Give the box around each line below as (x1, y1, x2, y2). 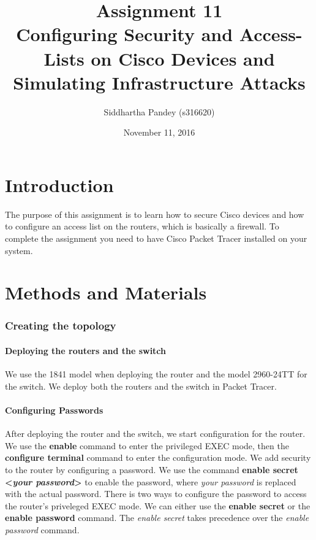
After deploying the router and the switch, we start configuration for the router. (5, 427, 306, 440)
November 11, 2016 (123, 126, 195, 139)
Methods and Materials (5, 280, 207, 305)
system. (5, 244, 33, 256)
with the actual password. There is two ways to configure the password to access (5, 487, 307, 500)
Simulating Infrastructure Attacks (13, 69, 306, 94)
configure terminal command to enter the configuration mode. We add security (5, 451, 311, 464)
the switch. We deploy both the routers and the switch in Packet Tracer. (5, 379, 277, 392)
